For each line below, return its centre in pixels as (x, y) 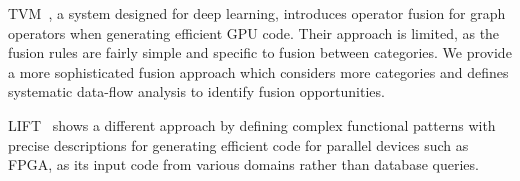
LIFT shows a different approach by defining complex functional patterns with (252, 124)
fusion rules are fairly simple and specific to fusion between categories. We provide (260, 52)
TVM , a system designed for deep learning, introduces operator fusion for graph (257, 13)
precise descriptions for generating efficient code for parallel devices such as (238, 144)
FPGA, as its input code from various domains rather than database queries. (243, 164)
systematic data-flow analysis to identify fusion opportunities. (196, 91)
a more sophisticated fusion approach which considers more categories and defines (258, 71)
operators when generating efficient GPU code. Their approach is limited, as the (254, 32)
